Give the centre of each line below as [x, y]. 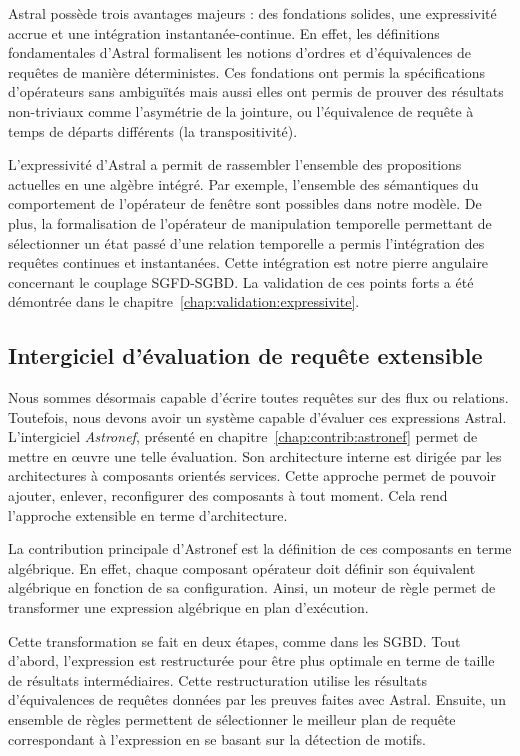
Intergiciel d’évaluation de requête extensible [245, 355]
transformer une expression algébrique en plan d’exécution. [188, 607]
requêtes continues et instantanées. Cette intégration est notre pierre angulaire [248, 262]
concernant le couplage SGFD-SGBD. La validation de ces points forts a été [241, 281]
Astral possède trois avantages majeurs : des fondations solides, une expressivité [252, 13]
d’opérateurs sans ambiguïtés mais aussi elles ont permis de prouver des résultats [256, 91]
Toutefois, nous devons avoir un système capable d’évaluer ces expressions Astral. [257, 416]
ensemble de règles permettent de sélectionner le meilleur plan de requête [232, 719]
